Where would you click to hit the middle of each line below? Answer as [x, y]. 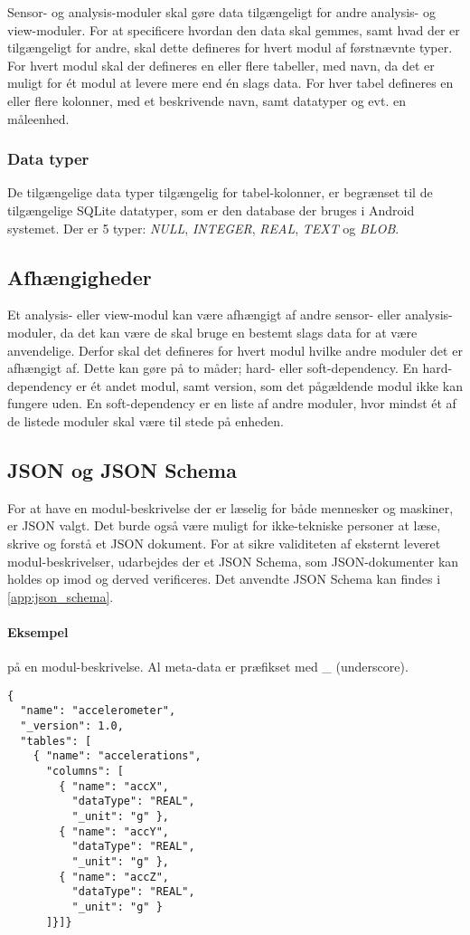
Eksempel [38, 631]
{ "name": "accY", [114, 831]
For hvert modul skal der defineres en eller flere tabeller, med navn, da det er [221, 65]
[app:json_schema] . [61, 596]
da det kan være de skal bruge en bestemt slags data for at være [239, 332]
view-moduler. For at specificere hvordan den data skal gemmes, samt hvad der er [234, 29]
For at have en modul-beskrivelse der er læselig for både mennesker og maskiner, [230, 507]
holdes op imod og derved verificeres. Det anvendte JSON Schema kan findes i [224, 579]
